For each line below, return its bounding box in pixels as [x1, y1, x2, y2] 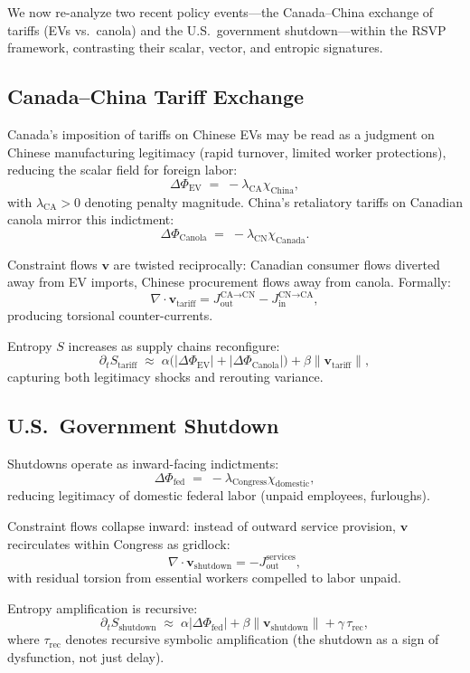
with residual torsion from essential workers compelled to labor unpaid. [7, 568, 401, 587]
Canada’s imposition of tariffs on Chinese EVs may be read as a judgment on [7, 124, 435, 143]
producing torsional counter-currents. [7, 305, 213, 324]
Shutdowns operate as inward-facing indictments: [7, 453, 279, 472]
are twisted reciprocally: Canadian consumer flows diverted [113, 254, 440, 273]
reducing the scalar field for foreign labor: [7, 160, 238, 179]
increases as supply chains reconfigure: [68, 336, 280, 355]
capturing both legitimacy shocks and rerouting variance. [7, 367, 324, 386]
